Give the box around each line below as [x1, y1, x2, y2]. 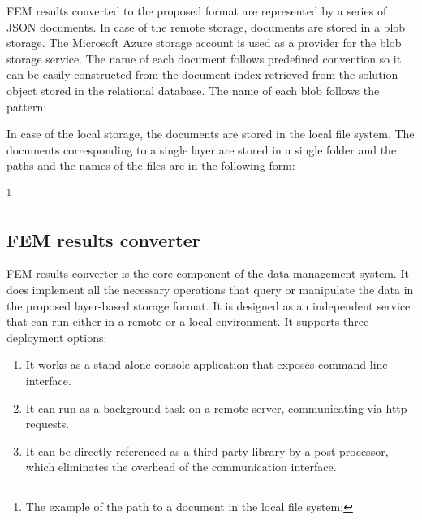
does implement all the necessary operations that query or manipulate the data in [6, 280, 414, 297]
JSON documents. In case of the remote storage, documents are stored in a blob [6, 18, 406, 35]
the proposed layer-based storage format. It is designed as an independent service [6, 297, 411, 314]
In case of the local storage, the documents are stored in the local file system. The [6, 125, 415, 142]
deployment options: [6, 328, 107, 345]
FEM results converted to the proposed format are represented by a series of [6, 2, 387, 19]
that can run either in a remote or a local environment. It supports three [6, 313, 369, 330]
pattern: [6, 97, 47, 115]
